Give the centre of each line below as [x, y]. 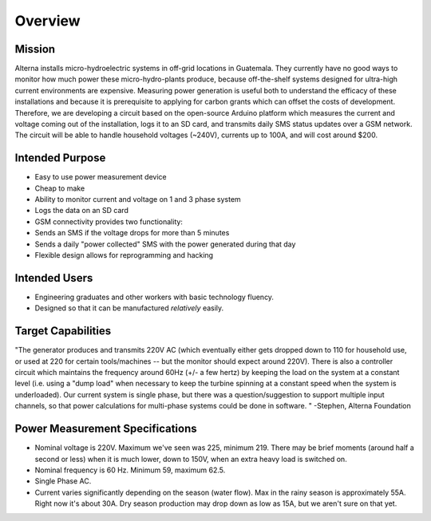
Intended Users [54, 278]
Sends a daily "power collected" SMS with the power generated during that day [165, 244]
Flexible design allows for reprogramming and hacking [124, 255]
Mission [35, 49]
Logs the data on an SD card [82, 211]
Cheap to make [60, 188]
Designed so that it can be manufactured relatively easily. [129, 308]
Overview [47, 21]
